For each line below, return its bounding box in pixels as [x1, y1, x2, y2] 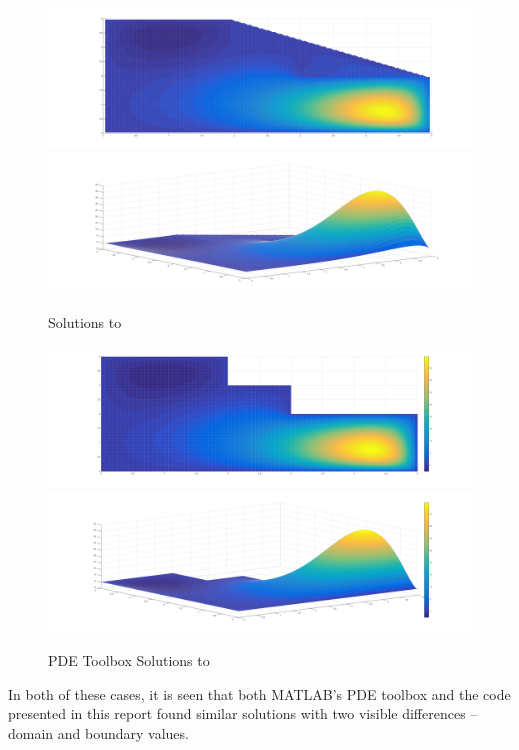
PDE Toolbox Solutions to [48, 650, 210, 671]
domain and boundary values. [8, 722, 189, 743]
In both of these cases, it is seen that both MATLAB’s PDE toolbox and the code [8, 683, 511, 704]
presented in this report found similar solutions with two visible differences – [8, 703, 478, 724]
